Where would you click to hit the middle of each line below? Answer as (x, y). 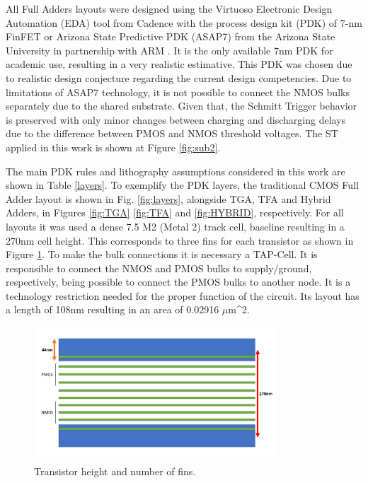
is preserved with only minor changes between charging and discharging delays (176, 119)
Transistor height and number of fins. (115, 471)
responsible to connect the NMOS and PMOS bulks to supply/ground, (159, 268)
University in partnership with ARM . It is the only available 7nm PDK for (169, 50)
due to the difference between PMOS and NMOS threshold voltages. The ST (172, 133)
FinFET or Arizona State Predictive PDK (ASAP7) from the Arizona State (171, 36)
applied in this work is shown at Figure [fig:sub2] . (113, 147)
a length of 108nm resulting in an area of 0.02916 (113, 309)
